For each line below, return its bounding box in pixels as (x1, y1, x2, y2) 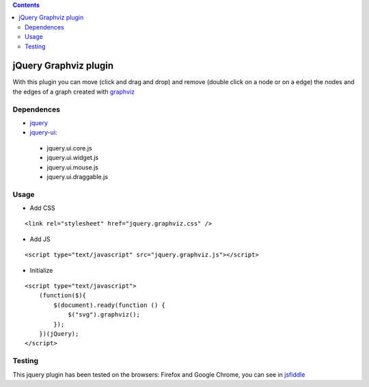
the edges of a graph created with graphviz (12, 88, 135, 96)
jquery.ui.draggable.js (46, 172, 109, 181)
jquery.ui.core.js (46, 144, 92, 152)
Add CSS (29, 204, 55, 212)
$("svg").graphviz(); (68, 311, 140, 319)
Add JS (29, 235, 51, 243)
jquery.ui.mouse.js (46, 163, 99, 171)
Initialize (29, 266, 53, 274)
